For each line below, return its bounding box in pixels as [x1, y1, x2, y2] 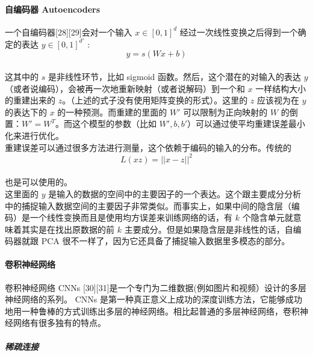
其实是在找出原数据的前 [21, 222, 114, 235]
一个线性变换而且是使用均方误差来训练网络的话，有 [29, 211, 232, 224]
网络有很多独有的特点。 [13, 316, 106, 329]
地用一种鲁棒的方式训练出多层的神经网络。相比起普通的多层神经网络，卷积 [5, 304, 300, 317]
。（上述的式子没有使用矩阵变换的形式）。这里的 [62, 94, 248, 106]
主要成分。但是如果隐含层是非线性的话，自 [124, 222, 293, 235]
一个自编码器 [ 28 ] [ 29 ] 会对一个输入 [5, 25, 132, 38]
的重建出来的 [5, 94, 55, 106]
